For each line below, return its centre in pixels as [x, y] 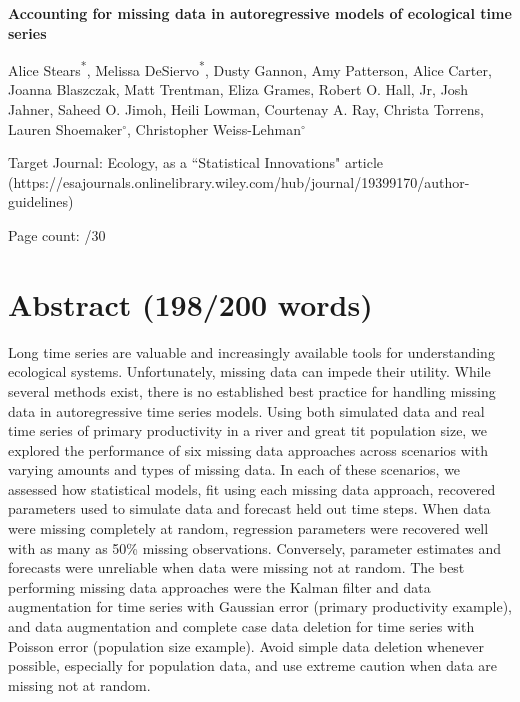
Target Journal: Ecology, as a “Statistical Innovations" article [196, 162]
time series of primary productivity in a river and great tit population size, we [247, 430]
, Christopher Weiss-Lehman [214, 128]
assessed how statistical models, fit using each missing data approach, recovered [252, 488]
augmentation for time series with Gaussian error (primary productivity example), [260, 606]
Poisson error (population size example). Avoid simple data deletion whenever [246, 645]
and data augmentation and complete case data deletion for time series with [241, 626]
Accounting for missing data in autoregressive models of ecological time [260, 13]
